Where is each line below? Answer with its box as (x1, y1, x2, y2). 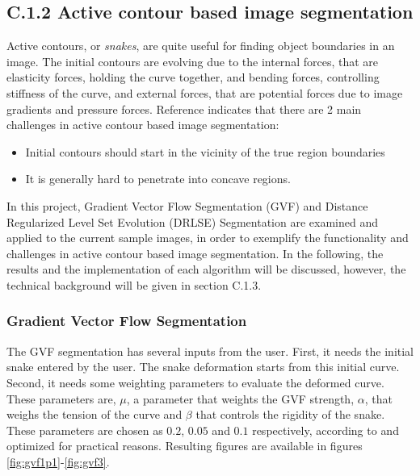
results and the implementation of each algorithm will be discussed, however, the (6, 261, 406, 278)
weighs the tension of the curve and (6, 406, 183, 423)
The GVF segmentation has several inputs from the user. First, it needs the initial (6, 342, 414, 359)
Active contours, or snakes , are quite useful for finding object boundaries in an (6, 37, 395, 54)
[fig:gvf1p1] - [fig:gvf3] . (6, 453, 110, 470)
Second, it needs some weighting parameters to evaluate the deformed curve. (6, 374, 384, 390)
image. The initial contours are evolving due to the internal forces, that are (6, 52, 379, 69)
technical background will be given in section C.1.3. (6, 276, 262, 293)
